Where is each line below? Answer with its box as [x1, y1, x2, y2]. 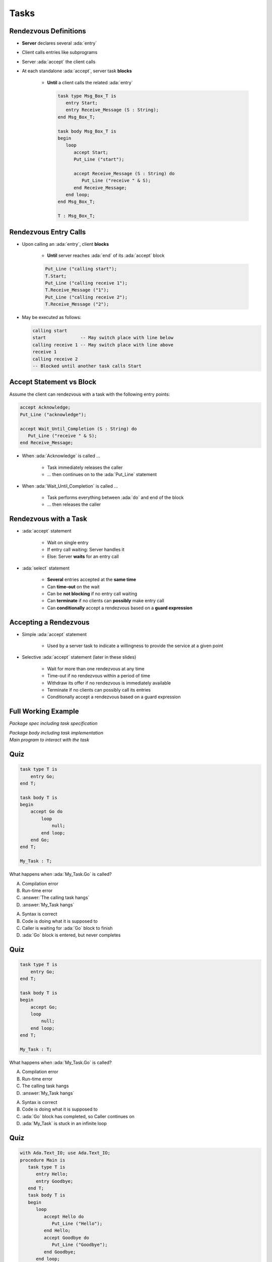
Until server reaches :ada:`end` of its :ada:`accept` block [47, 252, 165, 258]
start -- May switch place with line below [32, 335, 174, 341]
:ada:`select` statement [22, 565, 70, 571]
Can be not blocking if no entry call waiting [47, 591, 138, 597]
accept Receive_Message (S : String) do [74, 171, 175, 176]
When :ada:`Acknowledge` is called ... [22, 453, 101, 459]
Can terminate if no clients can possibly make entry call [47, 598, 165, 604]
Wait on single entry [47, 539, 89, 545]
